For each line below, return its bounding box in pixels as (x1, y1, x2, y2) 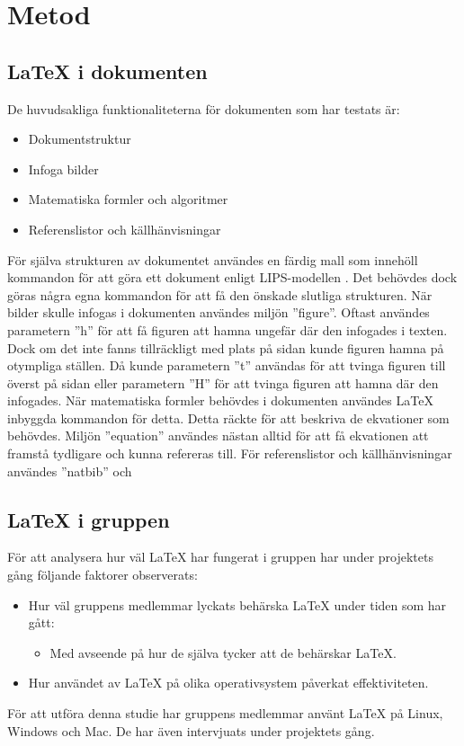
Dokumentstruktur (28, 129, 131, 148)
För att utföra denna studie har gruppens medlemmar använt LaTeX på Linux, (7, 704, 443, 723)
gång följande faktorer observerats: (7, 565, 198, 584)
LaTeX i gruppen (7, 505, 170, 533)
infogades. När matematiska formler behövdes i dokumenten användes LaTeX (7, 391, 433, 410)
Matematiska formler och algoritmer (28, 190, 228, 209)
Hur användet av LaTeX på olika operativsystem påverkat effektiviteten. (28, 673, 429, 692)
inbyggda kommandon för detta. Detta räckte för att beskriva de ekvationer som (7, 408, 450, 427)
